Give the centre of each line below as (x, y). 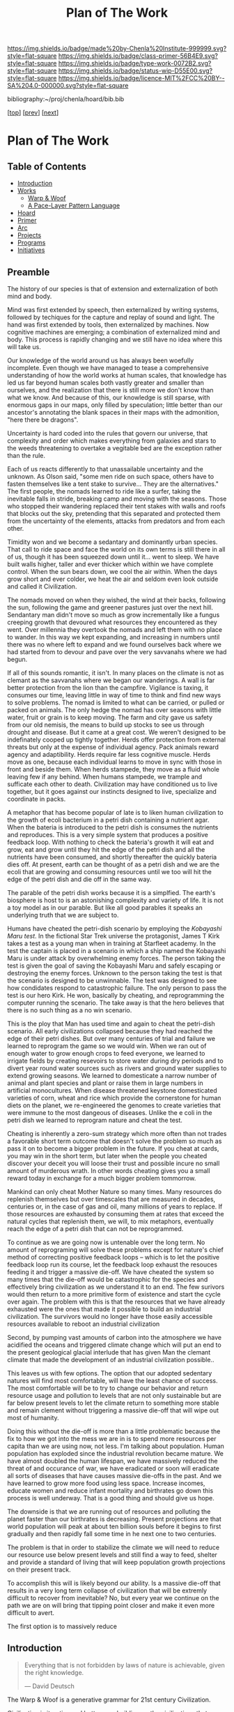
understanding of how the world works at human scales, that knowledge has (117, 375)
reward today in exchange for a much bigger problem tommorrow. (102, 1178)
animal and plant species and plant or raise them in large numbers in (105, 1083)
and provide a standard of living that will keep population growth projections (116, 1562)
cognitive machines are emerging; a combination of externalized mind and (114, 332)
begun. (17, 659)
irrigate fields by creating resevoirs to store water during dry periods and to (116, 1061)
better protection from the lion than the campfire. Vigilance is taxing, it (108, 688)
